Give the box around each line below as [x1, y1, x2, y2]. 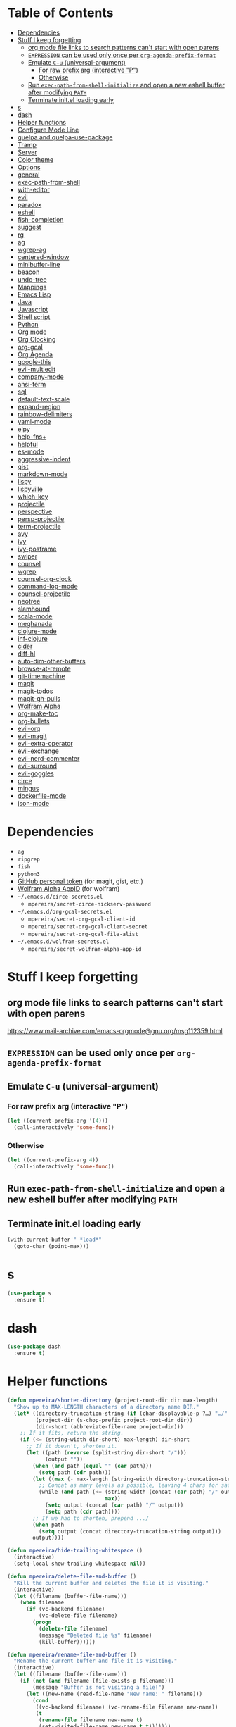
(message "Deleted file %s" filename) [38, 1632, 152, 1639]
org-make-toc [17, 709, 58, 718]
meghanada [17, 619, 53, 628]
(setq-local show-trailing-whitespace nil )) [13, 1560, 146, 1568]
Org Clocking [17, 335, 56, 343]
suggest [17, 223, 41, 231]
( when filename [20, 1599, 65, 1607]
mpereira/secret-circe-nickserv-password [27, 900, 151, 908]
